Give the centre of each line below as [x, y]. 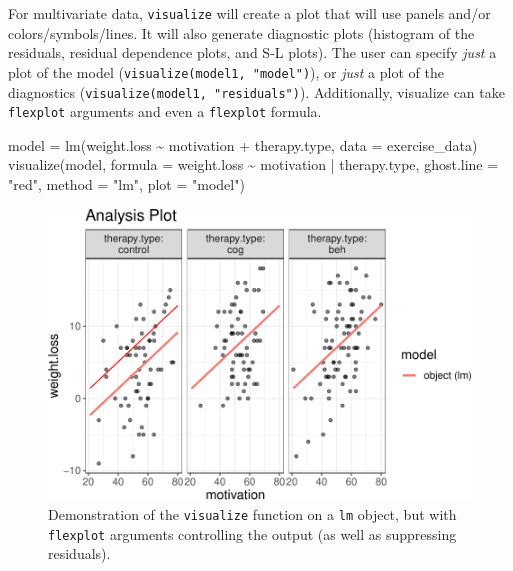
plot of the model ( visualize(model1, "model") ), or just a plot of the [226, 71]
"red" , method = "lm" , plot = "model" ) [126, 184]
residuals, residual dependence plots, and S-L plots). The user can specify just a [252, 52]
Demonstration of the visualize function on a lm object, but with [252, 513]
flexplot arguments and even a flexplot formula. [165, 111]
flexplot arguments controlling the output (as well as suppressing [252, 533]
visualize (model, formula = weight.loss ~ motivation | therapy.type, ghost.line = [253, 164]
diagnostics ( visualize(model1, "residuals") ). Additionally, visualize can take [256, 91]
